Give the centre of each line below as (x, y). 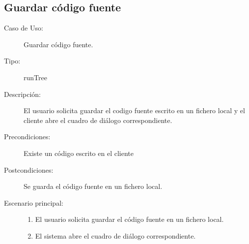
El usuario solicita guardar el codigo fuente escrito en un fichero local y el (134, 110)
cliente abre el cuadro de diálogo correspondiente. (98, 120)
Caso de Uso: (24, 28)
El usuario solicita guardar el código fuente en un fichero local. (129, 219)
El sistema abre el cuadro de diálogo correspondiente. (115, 235)
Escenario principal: (34, 202)
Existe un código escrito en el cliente (79, 153)
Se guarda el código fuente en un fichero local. (93, 186)
